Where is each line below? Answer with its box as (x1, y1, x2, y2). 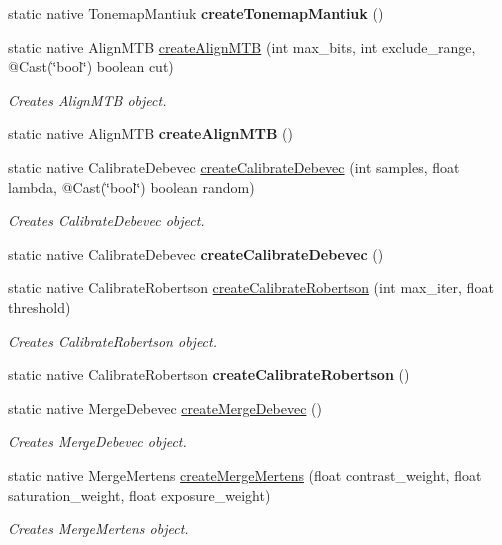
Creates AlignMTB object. (8, 89, 167, 110)
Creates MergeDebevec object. (8, 431, 187, 452)
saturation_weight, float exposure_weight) (8, 484, 271, 505)
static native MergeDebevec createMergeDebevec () (8, 397, 322, 418)
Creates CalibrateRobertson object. (8, 330, 217, 351)
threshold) (8, 296, 71, 317)
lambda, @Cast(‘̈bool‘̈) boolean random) (8, 176, 255, 197)
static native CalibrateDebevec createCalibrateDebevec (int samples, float (8, 156, 460, 177)
